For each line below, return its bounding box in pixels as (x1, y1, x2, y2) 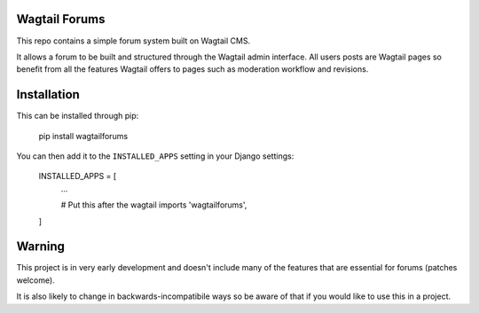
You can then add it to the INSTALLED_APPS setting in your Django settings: (16, 151, 294, 161)
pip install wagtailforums (38, 130, 129, 141)
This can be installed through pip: (16, 111, 139, 121)
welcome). (16, 275, 55, 286)
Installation (16, 87, 80, 102)
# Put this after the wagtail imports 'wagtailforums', (60, 200, 247, 210)
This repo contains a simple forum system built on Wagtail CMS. (16, 35, 251, 46)
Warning (16, 239, 66, 254)
